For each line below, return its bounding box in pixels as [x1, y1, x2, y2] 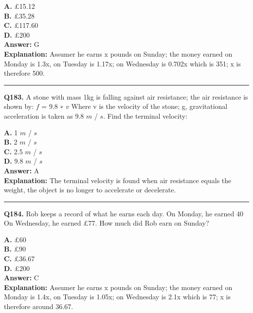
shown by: [4, 101, 34, 111]
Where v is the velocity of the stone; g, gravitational [71, 101, 228, 111]
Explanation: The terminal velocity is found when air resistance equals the [4, 175, 232, 185]
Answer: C [4, 272, 39, 283]
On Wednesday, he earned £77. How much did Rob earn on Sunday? [4, 218, 209, 228]
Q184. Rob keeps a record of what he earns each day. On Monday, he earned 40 [4, 208, 243, 218]
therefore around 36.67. [4, 301, 73, 312]
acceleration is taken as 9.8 [4, 110, 84, 121]
